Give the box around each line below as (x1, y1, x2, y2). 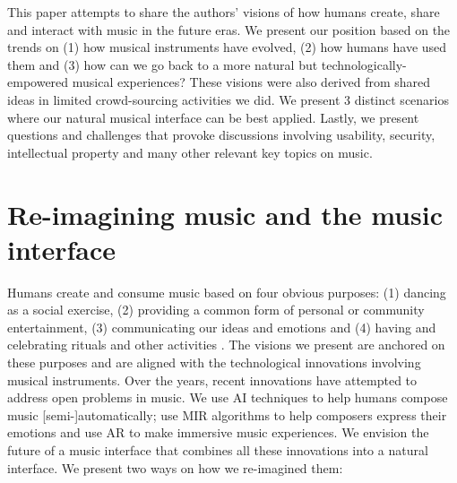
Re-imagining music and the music (7, 195, 443, 232)
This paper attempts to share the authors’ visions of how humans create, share (7, 3, 440, 21)
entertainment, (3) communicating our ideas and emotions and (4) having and (7, 317, 436, 336)
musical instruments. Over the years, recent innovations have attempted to (7, 370, 418, 389)
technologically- (321, 55, 407, 73)
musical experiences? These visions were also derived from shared (72, 73, 431, 91)
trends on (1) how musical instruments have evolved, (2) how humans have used (7, 38, 447, 56)
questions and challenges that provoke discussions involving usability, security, (7, 125, 435, 144)
